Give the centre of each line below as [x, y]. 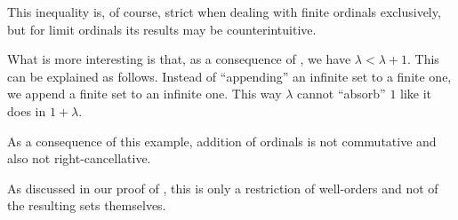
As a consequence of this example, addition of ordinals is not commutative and [222, 141]
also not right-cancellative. [79, 158]
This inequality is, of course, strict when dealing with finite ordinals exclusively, [224, 12]
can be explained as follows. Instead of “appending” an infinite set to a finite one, [229, 76]
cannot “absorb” [341, 94]
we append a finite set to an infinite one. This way [145, 94]
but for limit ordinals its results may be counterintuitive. [162, 29]
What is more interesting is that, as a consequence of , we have [179, 59]
